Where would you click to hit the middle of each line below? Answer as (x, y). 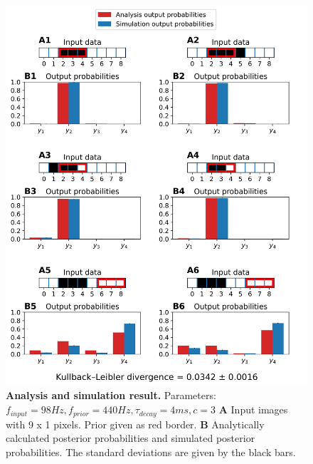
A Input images (253, 409)
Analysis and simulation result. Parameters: (111, 395)
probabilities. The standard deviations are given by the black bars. (151, 452)
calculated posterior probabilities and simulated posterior (131, 438)
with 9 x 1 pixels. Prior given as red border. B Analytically (135, 424)
